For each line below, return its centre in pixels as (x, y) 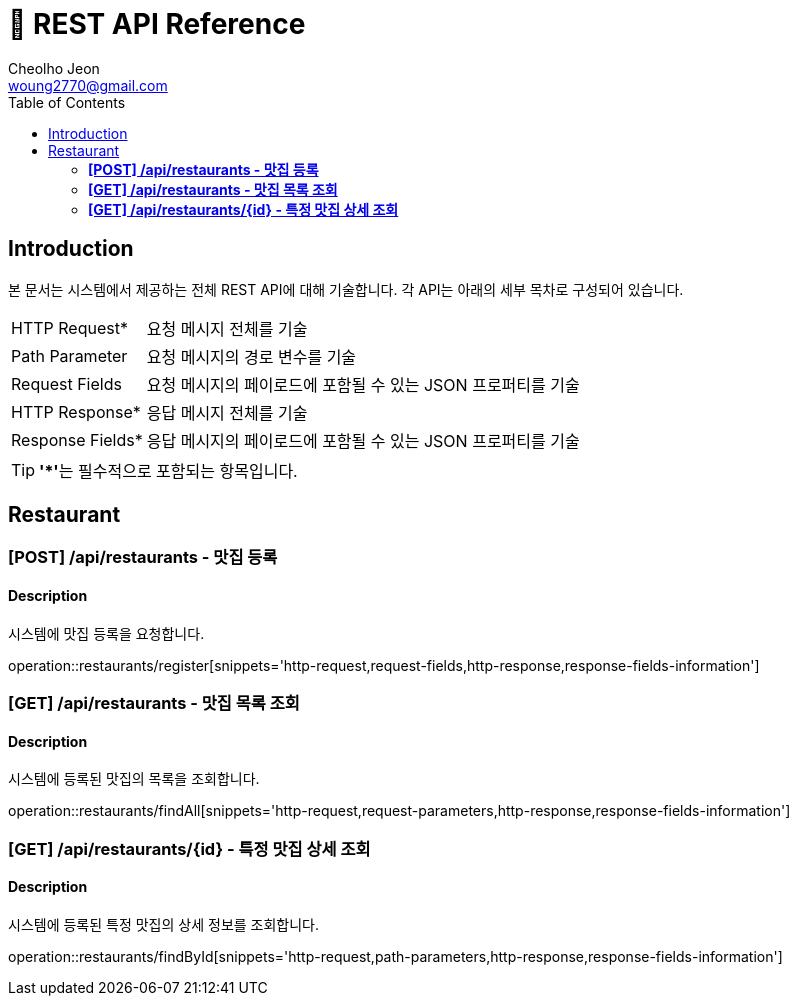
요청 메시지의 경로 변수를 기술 (251, 356)
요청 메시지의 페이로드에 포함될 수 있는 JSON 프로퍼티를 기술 (363, 384)
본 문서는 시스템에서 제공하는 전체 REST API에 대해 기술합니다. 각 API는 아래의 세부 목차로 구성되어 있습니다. (346, 289)
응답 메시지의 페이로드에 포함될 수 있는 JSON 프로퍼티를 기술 (363, 440)
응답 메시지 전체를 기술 (227, 412)
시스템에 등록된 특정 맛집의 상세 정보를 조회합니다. (164, 924)
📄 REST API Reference (157, 24)
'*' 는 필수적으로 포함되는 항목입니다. (168, 470)
